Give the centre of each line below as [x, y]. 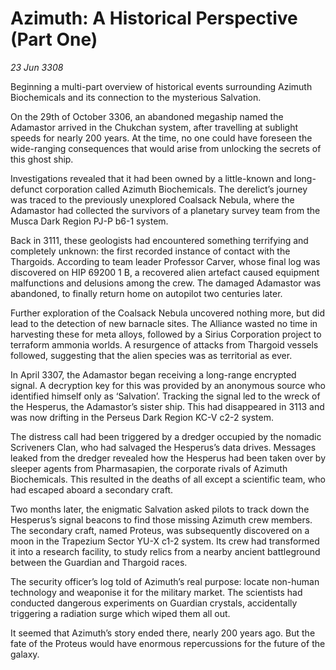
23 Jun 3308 [37, 67]
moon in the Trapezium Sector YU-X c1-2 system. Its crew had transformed [165, 541]
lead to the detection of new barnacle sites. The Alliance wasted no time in [164, 323]
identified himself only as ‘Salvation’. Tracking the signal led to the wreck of [165, 396]
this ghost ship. [42, 159]
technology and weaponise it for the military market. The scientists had [156, 592]
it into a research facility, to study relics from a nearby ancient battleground [165, 551]
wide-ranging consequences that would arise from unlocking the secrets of [166, 148]
